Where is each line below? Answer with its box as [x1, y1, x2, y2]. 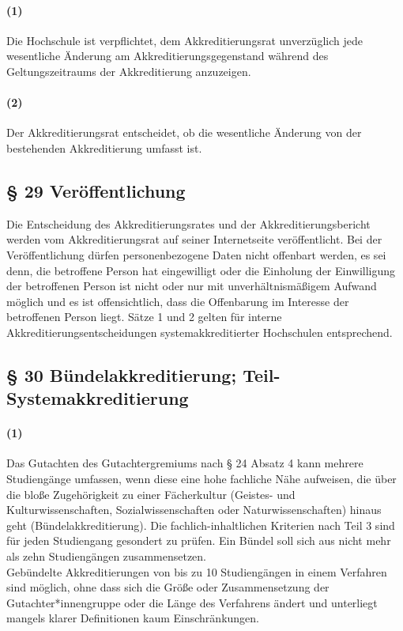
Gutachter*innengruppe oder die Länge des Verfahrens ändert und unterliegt [6, 594, 378, 610]
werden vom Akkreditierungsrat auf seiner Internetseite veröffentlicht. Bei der [6, 231, 382, 247]
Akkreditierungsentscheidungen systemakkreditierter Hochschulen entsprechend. [6, 323, 393, 340]
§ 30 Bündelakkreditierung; [6, 362, 237, 387]
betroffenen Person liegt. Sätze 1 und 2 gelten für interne [6, 308, 282, 325]
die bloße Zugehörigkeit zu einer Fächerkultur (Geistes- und [6, 486, 296, 502]
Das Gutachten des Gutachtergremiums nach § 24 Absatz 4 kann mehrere [6, 455, 363, 471]
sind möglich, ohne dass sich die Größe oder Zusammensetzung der [6, 579, 330, 595]
